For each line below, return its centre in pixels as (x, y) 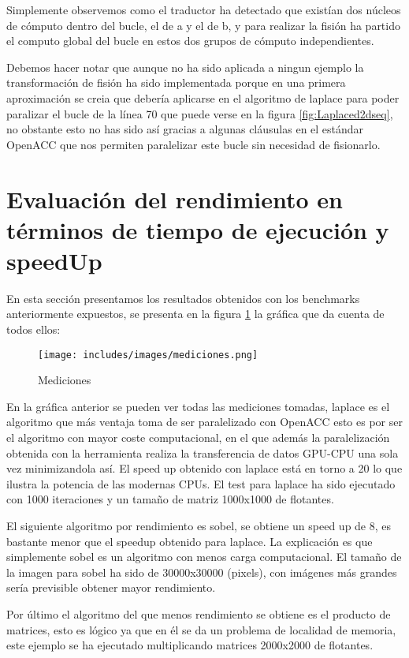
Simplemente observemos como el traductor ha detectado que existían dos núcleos (204, 9)
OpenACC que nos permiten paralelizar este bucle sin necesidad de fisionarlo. (193, 144)
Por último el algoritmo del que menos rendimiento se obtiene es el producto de (199, 614)
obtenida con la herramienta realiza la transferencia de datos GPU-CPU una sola (203, 452)
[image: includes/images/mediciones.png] (148, 355)
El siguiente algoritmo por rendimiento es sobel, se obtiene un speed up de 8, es (199, 526)
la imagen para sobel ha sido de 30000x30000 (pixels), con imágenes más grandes (202, 572)
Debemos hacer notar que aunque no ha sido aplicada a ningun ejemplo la (185, 67)
